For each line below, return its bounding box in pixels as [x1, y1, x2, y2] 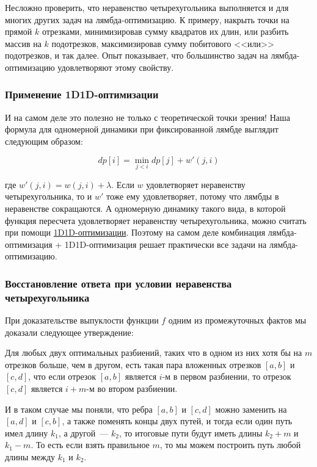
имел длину [5, 426, 48, 439]
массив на [5, 37, 42, 49]
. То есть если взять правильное [31, 438, 150, 451]
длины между [5, 451, 56, 463]
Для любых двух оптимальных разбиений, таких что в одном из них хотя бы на [5, 346, 302, 359]
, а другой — [58, 426, 109, 439]
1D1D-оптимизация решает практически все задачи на [64, 237, 267, 250]
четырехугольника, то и [5, 190, 92, 203]
